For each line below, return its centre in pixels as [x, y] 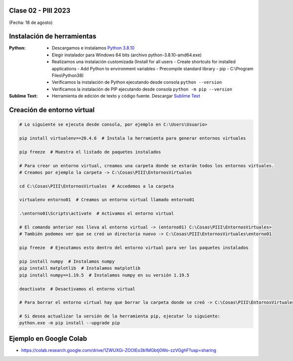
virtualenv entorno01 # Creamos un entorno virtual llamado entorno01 [107, 200]
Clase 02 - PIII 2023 [40, 11]
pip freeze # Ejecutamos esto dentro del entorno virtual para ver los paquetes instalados [134, 248]
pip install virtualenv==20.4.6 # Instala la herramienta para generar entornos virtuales [133, 138]
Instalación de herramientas [53, 36]
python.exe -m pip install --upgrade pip [70, 323]
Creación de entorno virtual [52, 110]
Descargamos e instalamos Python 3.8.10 [93, 48]
